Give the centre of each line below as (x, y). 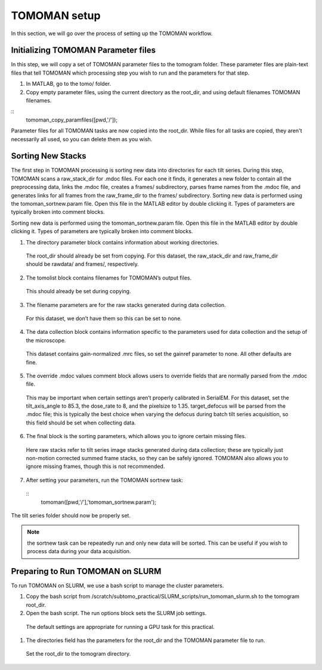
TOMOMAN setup (56, 15)
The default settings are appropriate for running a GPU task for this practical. (120, 626)
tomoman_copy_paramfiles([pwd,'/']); (72, 120)
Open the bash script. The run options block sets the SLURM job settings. (116, 613)
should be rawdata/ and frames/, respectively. (83, 264)
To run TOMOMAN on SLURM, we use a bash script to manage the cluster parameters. (117, 586)
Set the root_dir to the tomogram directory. (78, 654)
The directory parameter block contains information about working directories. (122, 242)
